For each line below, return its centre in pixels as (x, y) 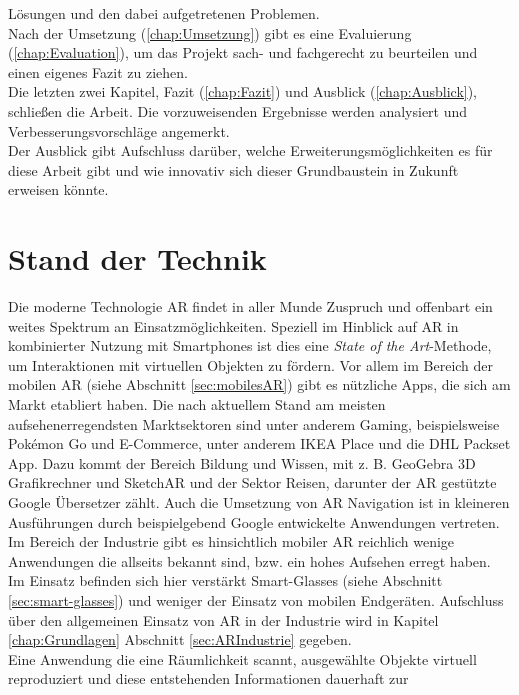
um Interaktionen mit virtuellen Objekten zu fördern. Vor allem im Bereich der (251, 364)
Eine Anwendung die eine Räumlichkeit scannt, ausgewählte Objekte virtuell (242, 658)
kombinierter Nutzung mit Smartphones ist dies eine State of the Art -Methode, (250, 345)
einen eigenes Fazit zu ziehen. (98, 71)
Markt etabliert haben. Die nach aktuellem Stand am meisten (197, 404)
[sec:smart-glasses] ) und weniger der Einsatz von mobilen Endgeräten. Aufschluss (256, 599)
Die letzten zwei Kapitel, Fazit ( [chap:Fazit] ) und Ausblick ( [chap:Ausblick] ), (243, 91)
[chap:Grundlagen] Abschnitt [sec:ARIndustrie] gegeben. (180, 639)
